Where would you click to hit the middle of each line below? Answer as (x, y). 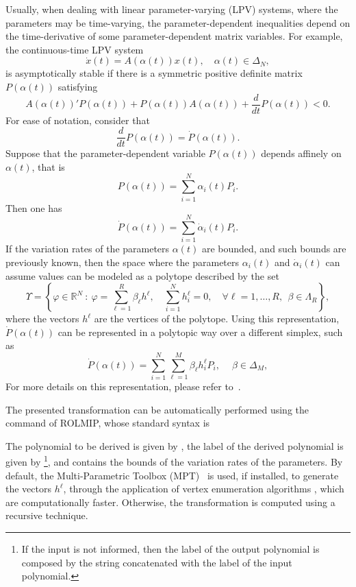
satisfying (78, 86)
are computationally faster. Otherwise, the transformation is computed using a (170, 502)
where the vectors (42, 319)
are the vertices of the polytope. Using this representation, (217, 319)
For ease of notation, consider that (78, 120)
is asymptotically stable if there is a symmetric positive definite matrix (154, 73)
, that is (48, 166)
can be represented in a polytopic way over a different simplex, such (200, 332)
